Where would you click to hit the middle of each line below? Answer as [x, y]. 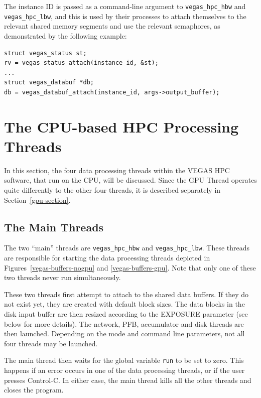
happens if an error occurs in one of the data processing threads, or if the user [124, 370]
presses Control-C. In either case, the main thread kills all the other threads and [128, 380]
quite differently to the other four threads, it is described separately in [112, 189]
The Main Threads [54, 227]
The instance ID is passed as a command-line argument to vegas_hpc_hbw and [125, 6]
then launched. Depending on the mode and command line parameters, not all [124, 334]
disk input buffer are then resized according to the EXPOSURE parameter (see [126, 313]
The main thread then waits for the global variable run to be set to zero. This [124, 360]
